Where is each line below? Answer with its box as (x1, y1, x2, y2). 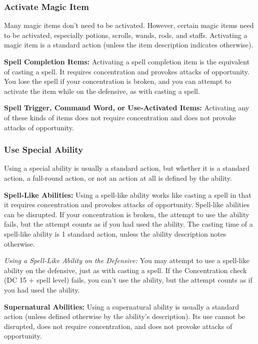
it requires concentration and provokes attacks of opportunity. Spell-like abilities (4, 199, 249, 210)
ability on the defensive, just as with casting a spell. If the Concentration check (4, 265, 247, 275)
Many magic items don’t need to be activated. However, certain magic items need (4, 20, 254, 30)
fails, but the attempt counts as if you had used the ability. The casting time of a (4, 219, 253, 229)
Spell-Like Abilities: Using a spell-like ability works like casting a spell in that (4, 189, 251, 200)
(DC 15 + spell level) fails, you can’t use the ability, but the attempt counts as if (4, 275, 252, 285)
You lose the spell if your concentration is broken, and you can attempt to (4, 76, 231, 86)
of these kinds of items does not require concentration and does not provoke (4, 112, 236, 122)
